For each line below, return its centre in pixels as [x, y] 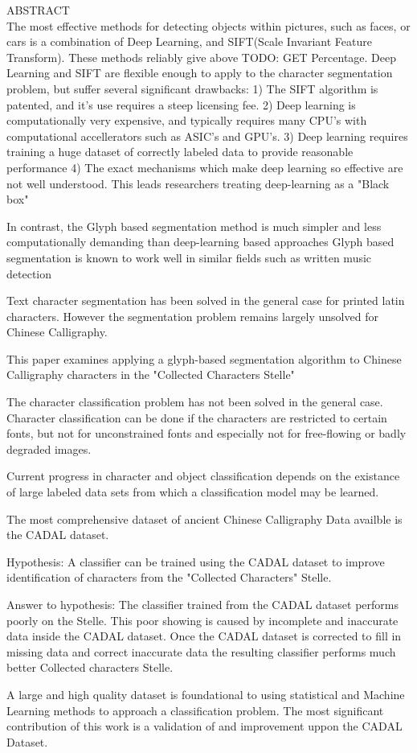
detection [29, 273]
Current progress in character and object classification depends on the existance [203, 476]
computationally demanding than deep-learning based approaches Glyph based [200, 242]
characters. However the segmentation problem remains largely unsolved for [192, 316]
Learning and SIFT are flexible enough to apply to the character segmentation [200, 73]
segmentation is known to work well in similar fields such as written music [189, 257]
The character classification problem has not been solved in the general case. [195, 402]
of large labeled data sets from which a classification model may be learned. [193, 492]
